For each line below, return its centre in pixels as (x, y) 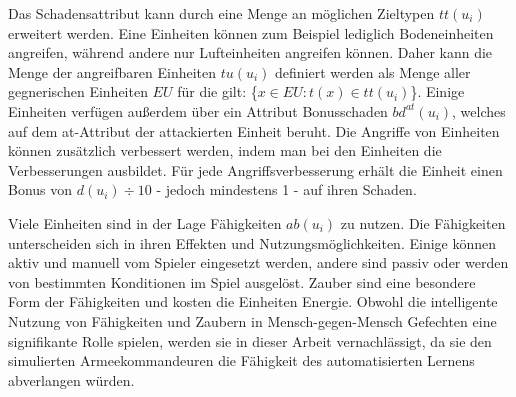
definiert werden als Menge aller (373, 71)
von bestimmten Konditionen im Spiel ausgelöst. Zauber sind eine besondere (242, 281)
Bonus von (40, 189)
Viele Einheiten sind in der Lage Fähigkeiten (145, 222)
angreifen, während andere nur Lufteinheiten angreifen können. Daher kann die (250, 52)
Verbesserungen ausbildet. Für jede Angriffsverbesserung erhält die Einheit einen (255, 169)
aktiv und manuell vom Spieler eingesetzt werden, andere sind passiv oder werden (258, 262)
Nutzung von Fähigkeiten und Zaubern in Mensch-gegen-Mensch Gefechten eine (252, 320)
